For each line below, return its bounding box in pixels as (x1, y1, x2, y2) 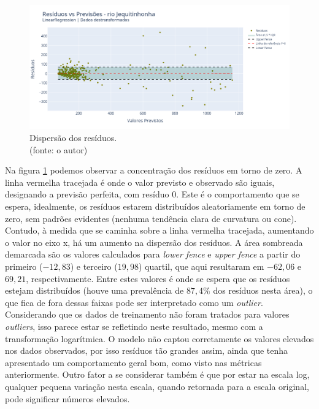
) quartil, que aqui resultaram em (138, 260, 264, 272)
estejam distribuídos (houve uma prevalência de (5, 284, 184, 297)
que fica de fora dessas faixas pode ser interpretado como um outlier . (5, 296, 263, 308)
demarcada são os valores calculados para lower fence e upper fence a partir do (5, 248, 301, 261)
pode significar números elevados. (5, 392, 130, 405)
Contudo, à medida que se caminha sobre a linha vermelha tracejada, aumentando (5, 224, 314, 237)
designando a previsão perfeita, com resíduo (5, 188, 169, 201)
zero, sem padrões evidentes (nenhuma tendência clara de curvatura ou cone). (5, 212, 297, 224)
